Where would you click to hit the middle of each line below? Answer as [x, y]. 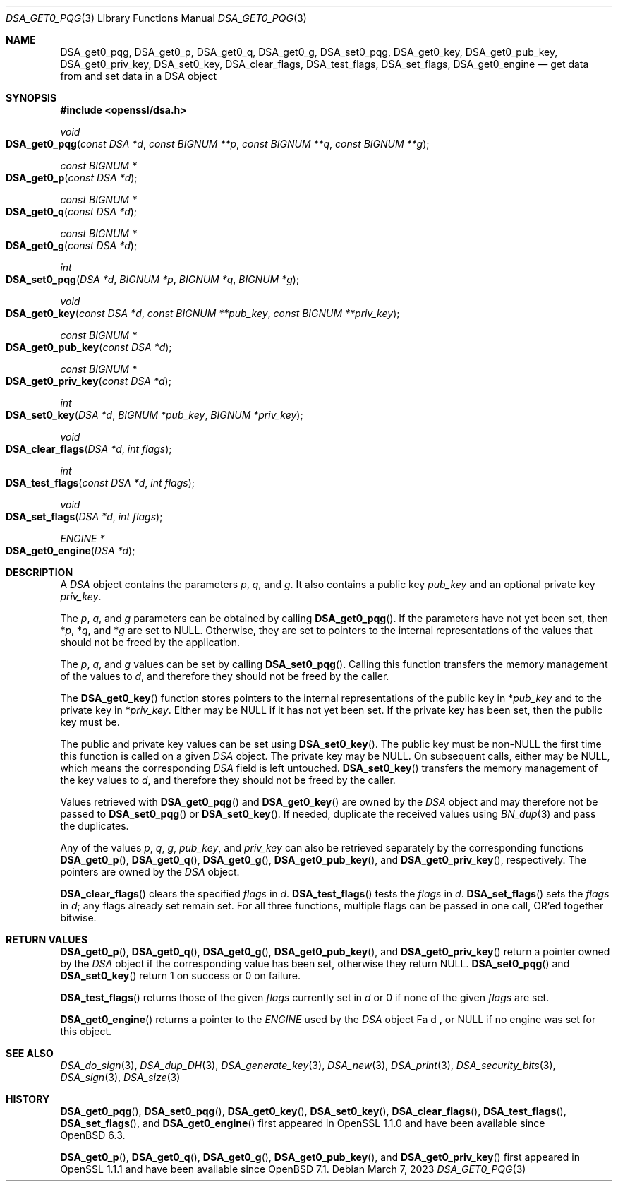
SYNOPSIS [31, 98]
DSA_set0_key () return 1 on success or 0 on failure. [180, 976]
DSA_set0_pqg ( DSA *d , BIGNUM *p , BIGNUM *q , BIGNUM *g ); [153, 279]
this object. [86, 1031]
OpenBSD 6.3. [93, 1135]
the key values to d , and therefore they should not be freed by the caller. [228, 780]
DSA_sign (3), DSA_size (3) [120, 1077]
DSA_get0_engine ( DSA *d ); [71, 550]
